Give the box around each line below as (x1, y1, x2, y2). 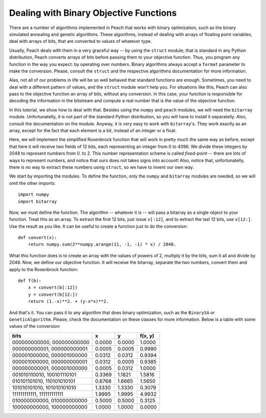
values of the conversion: (9, 323, 61, 329)
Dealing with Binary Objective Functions (9, 7, 177, 18)
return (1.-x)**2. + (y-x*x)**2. (28, 299, 109, 304)
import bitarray (18, 199, 57, 204)
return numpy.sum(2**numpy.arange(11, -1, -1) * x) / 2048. (28, 242, 177, 247)
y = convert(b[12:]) (28, 291, 78, 297)
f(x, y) (139, 332, 155, 339)
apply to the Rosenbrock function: (9, 266, 78, 272)
